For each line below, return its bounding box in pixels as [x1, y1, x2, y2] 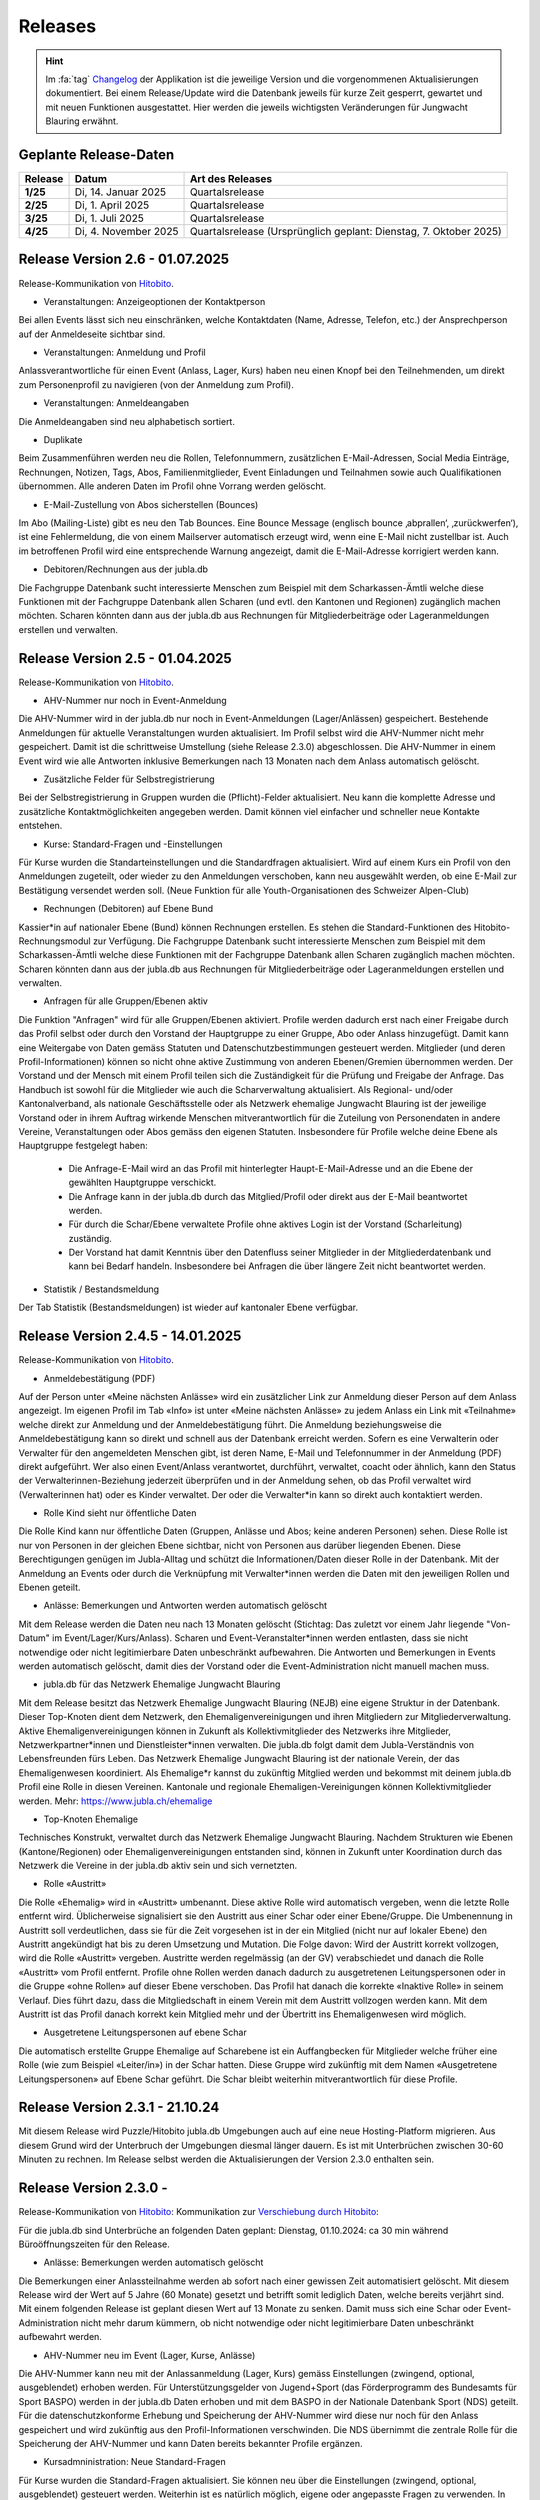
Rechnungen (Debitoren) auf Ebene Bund [43, 903, 214, 915]
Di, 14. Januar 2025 [74, 185, 167, 199]
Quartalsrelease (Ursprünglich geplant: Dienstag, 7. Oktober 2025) [189, 225, 502, 239]
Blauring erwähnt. [45, 115, 119, 127]
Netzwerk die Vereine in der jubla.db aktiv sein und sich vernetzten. [18, 1860, 298, 1872]
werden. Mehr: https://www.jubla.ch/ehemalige [18, 1795, 213, 1807]
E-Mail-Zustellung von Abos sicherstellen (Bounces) [43, 498, 259, 510]
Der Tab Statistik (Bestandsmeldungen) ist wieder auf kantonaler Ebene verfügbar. [18, 1301, 359, 1314]
